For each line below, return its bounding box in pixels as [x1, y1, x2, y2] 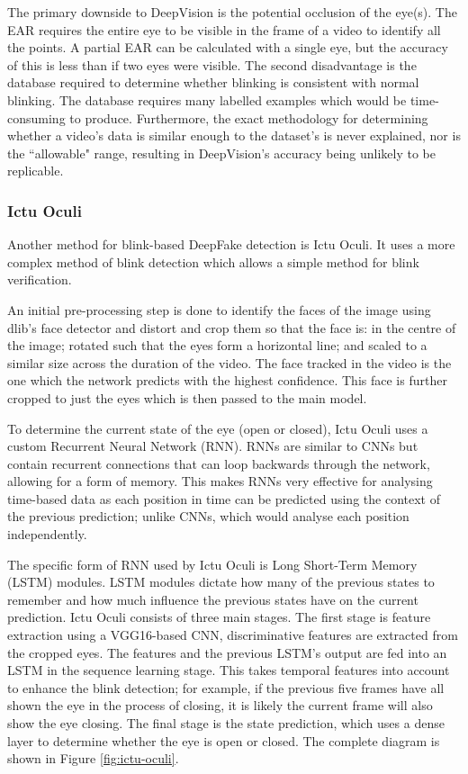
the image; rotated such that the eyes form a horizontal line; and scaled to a [7, 336, 427, 355]
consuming [7, 108, 66, 127]
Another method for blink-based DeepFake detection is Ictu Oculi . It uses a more [7, 235, 455, 254]
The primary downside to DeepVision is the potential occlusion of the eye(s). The [7, 3, 457, 21]
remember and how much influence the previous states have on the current [7, 589, 418, 608]
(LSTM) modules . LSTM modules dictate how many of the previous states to [7, 572, 435, 591]
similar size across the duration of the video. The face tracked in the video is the [7, 353, 452, 372]
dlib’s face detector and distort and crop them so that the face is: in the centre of [7, 318, 456, 337]
